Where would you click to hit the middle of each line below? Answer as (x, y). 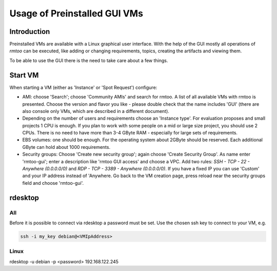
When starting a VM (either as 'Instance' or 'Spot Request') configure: (83, 87)
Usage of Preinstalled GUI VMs (76, 13)
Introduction (30, 32)
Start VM (24, 75)
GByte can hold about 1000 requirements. (66, 147)
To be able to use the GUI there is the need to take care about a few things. (89, 60)
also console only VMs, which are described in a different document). (96, 111)
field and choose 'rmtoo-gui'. (53, 183)
